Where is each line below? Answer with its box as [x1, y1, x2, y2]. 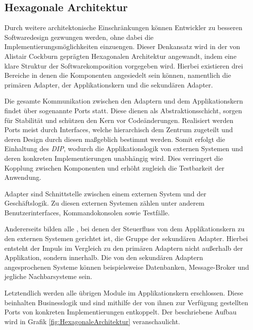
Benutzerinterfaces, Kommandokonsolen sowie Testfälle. [4, 207, 170, 217]
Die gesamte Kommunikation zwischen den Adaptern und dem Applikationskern [4, 96, 243, 106]
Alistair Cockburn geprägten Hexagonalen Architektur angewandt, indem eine [4, 51, 236, 61]
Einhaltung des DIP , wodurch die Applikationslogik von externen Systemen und [4, 143, 243, 154]
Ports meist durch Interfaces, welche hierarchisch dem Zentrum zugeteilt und [4, 124, 233, 135]
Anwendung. [4, 172, 41, 182]
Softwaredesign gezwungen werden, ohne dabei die [4, 32, 153, 42]
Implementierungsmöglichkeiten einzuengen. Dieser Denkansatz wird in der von [4, 41, 240, 52]
